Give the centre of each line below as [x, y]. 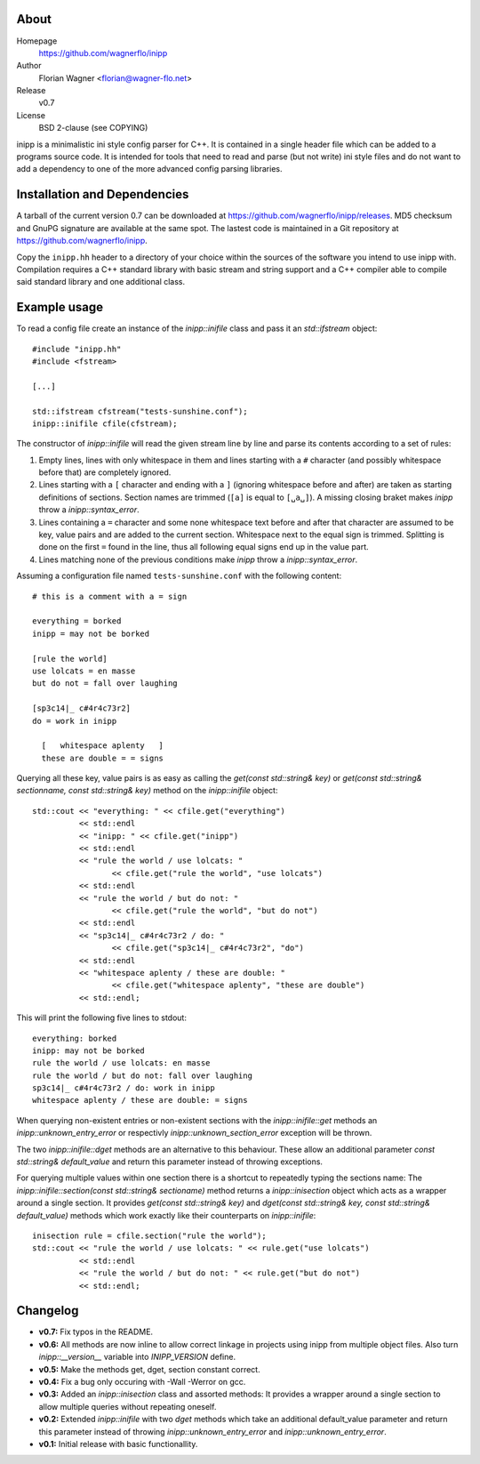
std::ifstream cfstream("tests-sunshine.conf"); [140, 411]
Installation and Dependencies [103, 194]
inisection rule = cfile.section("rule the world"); [149, 1235]
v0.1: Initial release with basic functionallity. [118, 1444]
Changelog [48, 1311]
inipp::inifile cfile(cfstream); [105, 423]
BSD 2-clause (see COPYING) [93, 128]
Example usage [60, 307]
